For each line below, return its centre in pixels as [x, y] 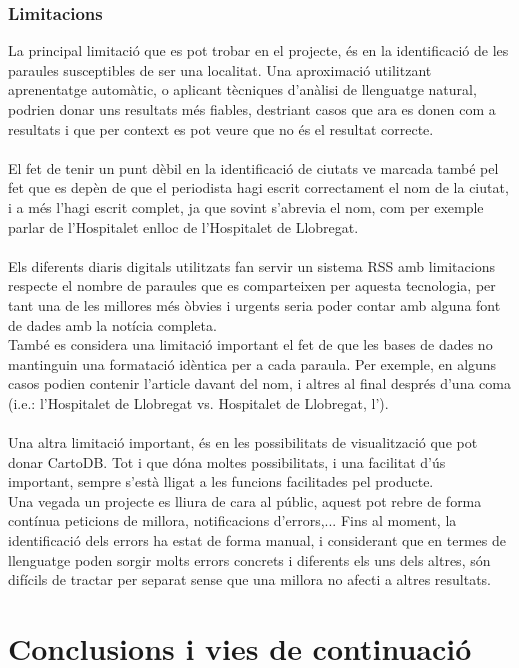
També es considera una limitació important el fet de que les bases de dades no [250, 344]
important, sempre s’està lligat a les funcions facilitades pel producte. [221, 481]
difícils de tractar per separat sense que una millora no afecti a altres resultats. [250, 579]
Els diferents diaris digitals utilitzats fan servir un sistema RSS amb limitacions [251, 265]
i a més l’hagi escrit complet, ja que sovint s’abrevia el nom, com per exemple [246, 206]
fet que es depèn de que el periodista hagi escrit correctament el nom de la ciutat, [258, 187]
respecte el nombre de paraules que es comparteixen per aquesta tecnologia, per [252, 285]
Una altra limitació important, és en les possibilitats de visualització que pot [243, 442]
